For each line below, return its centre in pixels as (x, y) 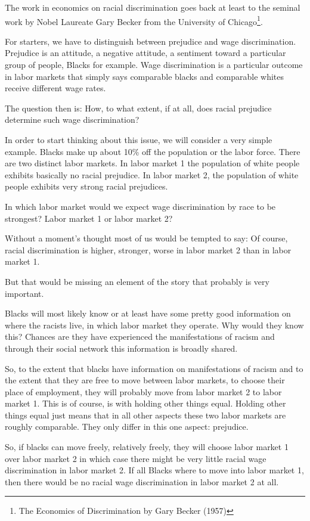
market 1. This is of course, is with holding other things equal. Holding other (145, 403)
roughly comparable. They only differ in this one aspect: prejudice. (127, 427)
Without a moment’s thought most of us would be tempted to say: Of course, (146, 238)
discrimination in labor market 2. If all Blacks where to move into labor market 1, (154, 470)
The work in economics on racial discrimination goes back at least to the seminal (153, 7)
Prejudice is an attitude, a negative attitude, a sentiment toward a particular (145, 53)
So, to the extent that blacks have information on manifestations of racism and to (154, 368)
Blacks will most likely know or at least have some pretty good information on (148, 313)
